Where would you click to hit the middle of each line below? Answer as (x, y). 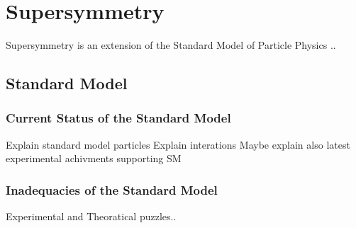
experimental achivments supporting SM (94, 158)
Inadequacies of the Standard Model (112, 189)
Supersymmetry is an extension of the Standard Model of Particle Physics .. (171, 45)
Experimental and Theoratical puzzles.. (91, 216)
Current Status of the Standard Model (118, 118)
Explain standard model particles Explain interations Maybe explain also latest (178, 144)
